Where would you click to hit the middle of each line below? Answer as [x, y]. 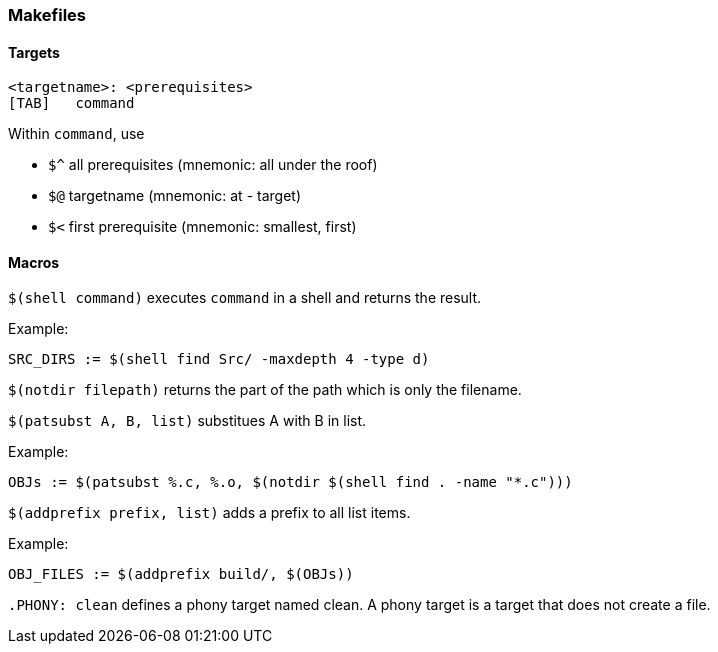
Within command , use [76, 134]
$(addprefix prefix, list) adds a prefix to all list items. [209, 513]
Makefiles [47, 15]
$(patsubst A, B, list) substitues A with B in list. [187, 421]
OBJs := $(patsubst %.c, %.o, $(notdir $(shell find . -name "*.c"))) [290, 482]
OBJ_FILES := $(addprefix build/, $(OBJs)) [181, 574]
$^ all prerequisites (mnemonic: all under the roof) [213, 165]
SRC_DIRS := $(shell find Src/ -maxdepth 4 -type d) [219, 359]
